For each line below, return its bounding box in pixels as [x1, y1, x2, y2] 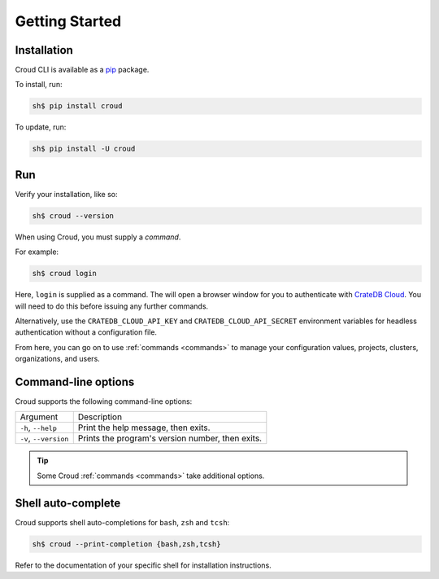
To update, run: [15, 122, 67, 132]
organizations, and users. [15, 354, 101, 364]
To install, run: [15, 80, 63, 90]
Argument [20, 411, 59, 423]
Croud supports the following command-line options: [15, 397, 193, 406]
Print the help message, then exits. [77, 422, 211, 433]
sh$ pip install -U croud [32, 144, 136, 154]
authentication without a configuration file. [15, 327, 158, 337]
